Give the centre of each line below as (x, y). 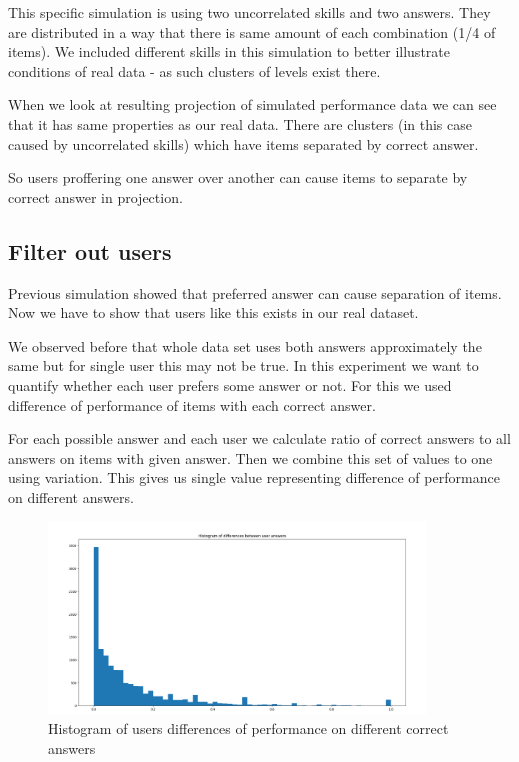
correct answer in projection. (95, 196)
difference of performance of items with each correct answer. (192, 404)
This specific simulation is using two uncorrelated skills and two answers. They (249, 12)
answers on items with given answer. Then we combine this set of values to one (250, 457)
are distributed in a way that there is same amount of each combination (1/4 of (252, 31)
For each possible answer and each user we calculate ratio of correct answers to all (259, 438)
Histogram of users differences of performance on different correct (248, 728)
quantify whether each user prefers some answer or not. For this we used (230, 384)
